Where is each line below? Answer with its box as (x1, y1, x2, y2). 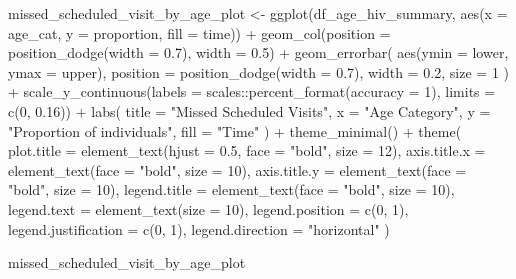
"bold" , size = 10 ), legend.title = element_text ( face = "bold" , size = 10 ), (8, 179, 455, 200)
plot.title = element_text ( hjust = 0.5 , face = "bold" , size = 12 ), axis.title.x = (8, 140, 486, 161)
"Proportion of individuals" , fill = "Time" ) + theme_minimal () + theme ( (8, 120, 462, 141)
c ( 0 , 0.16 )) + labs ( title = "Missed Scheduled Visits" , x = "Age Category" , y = (8, 100, 491, 121)
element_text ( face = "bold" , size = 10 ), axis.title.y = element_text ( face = (8, 159, 467, 180)
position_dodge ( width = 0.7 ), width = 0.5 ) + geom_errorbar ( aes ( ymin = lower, (8, 42, 509, 63)
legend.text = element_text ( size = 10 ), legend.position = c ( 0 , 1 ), (8, 198, 409, 219)
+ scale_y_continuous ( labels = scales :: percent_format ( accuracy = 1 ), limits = (8, 81, 496, 102)
